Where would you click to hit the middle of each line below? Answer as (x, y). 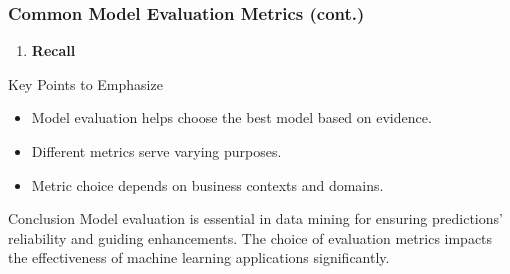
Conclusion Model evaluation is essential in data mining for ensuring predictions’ (255, 218)
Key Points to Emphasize (85, 83)
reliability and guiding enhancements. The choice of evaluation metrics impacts (250, 237)
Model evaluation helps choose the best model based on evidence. (231, 117)
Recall (53, 50)
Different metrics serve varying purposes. (156, 151)
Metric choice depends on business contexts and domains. (207, 184)
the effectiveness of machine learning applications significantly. (199, 257)
